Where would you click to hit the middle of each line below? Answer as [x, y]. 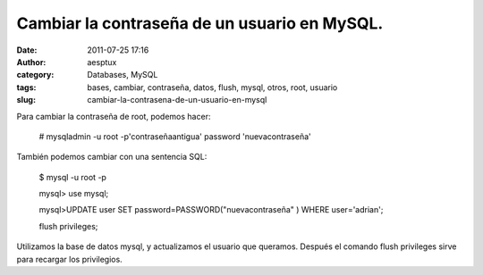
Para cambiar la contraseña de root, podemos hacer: [114, 116]
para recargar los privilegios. [69, 259]
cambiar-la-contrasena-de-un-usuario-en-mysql [177, 100]
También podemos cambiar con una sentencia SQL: [112, 157]
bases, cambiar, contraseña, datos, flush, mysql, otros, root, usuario [212, 87]
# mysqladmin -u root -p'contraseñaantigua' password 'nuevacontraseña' [175, 136]
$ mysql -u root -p [73, 177]
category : [35, 75]
